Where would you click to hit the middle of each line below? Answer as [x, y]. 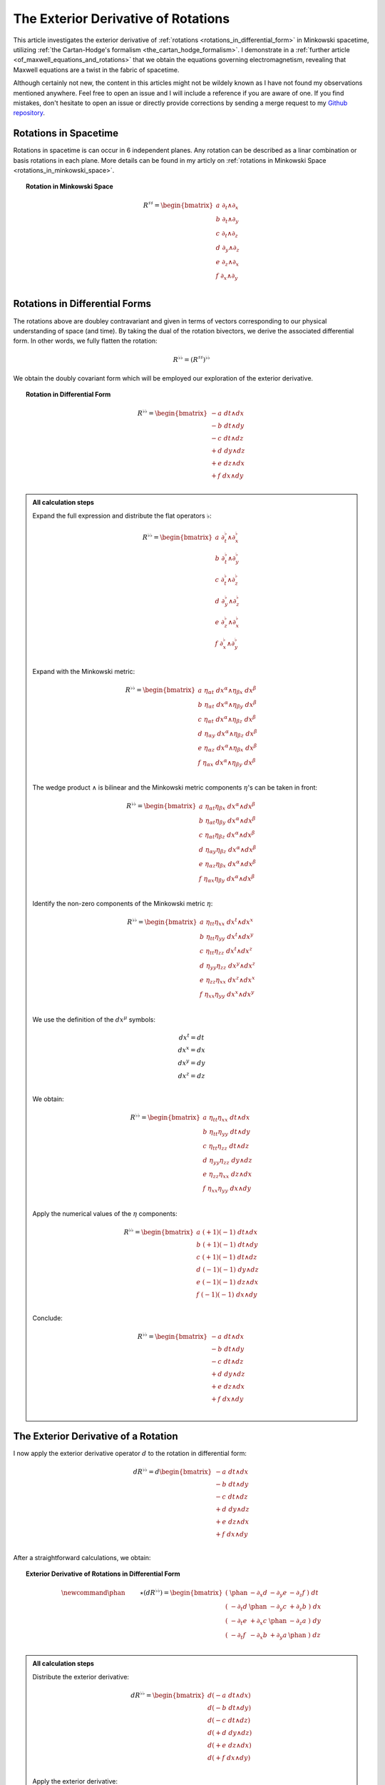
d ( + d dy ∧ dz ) [230, 1733]
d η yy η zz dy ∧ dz [227, 1161]
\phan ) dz [304, 1635]
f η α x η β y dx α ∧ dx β [227, 879]
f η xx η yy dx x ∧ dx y [227, 994]
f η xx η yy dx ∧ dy [227, 1189]
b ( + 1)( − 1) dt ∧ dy [227, 1245]
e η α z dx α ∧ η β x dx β [227, 748]
